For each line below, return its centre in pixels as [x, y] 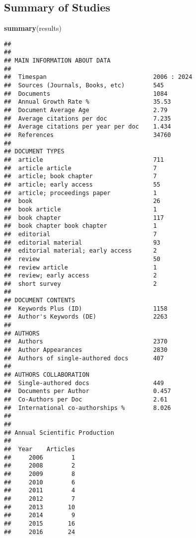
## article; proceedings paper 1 [80, 193]
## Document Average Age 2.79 [86, 110]
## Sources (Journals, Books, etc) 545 [84, 86]
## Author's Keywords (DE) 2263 [86, 317]
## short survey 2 [80, 284]
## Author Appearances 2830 [86, 350]
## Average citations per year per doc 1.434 [88, 127]
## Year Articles [40, 449]
